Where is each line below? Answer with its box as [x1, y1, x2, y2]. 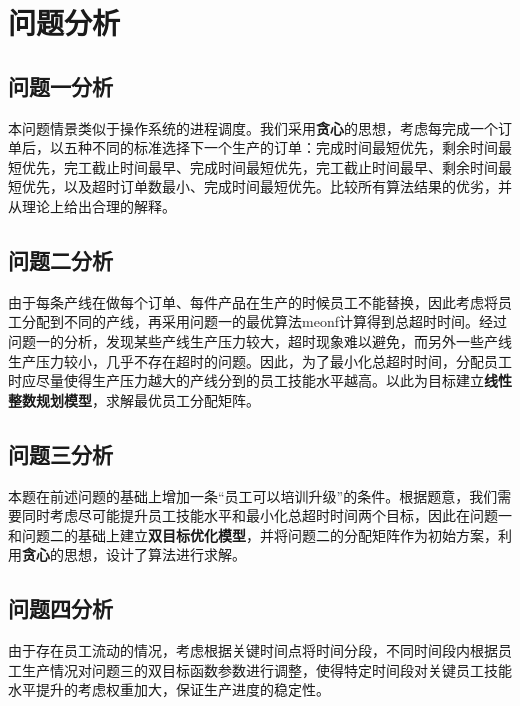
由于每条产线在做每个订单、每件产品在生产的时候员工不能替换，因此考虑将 [8, 291, 498, 312]
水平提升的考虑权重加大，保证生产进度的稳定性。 [8, 679, 330, 700]
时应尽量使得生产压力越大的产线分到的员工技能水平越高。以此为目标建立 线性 [8, 370, 512, 391]
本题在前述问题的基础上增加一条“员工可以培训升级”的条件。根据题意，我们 [8, 485, 498, 506]
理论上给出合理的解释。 [21, 195, 176, 216]
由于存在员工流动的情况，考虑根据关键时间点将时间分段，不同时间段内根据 [8, 640, 498, 661]
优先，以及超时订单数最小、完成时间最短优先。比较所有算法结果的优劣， [21, 176, 498, 197]
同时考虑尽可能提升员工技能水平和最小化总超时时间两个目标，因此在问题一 [21, 505, 512, 526]
